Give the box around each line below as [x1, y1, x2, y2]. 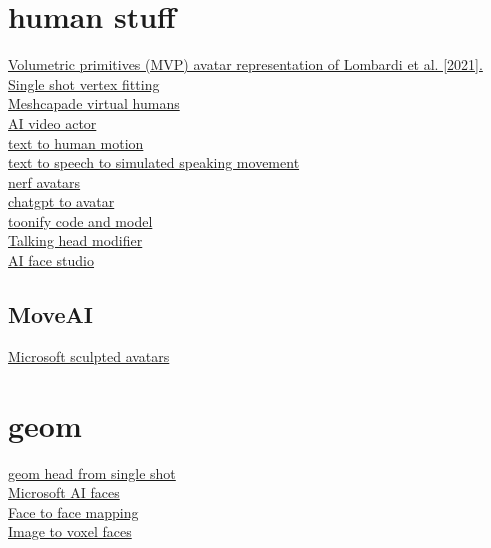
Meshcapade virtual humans [8, 93, 180, 114]
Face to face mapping [8, 501, 139, 522]
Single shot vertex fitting [8, 73, 160, 94]
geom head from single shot [8, 462, 176, 483]
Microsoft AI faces [8, 482, 120, 503]
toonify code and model [8, 210, 153, 231]
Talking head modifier [8, 230, 143, 251]
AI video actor [8, 112, 97, 133]
